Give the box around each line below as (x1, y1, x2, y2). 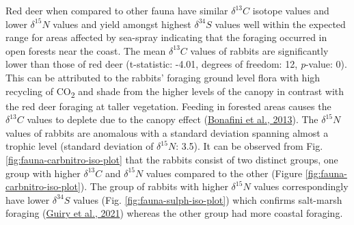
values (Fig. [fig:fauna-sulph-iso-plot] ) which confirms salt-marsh (72, 192, 342, 207)
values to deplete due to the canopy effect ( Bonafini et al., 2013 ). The (27, 112, 318, 127)
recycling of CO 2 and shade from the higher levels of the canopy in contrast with (5, 83, 344, 100)
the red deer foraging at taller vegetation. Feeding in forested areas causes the (5, 98, 331, 113)
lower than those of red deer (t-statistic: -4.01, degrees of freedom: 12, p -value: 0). (5, 57, 347, 71)
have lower (5, 192, 50, 207)
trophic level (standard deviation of (5, 139, 154, 153)
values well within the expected (215, 16, 346, 31)
